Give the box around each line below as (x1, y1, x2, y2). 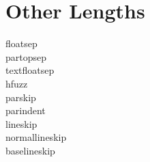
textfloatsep (5, 63, 55, 77)
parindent (5, 103, 46, 118)
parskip (5, 90, 36, 104)
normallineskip (5, 130, 67, 144)
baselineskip (5, 143, 55, 157)
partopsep (5, 49, 47, 64)
